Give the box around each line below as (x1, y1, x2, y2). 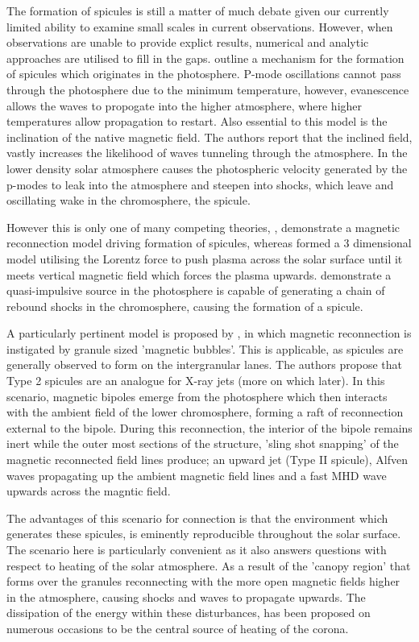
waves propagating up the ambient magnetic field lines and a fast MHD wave (6, 466, 387, 483)
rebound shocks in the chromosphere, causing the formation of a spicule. (6, 297, 363, 314)
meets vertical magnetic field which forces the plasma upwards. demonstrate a (6, 266, 392, 283)
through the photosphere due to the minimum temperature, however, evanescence (6, 81, 409, 97)
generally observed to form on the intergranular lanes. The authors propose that (6, 356, 403, 373)
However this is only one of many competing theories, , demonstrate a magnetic (6, 218, 400, 235)
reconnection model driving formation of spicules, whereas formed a (6, 234, 340, 251)
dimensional (353, 234, 412, 251)
